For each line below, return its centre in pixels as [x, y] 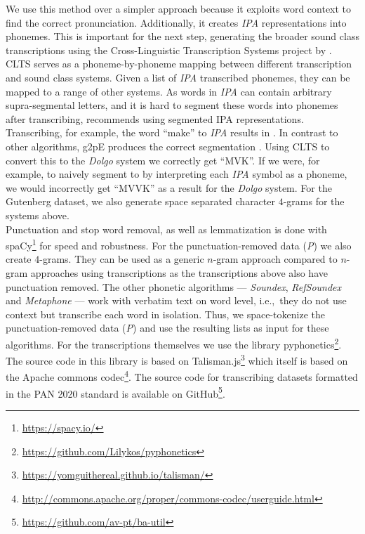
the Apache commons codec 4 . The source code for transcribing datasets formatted [182, 376]
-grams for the [314, 201]
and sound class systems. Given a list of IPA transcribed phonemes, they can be [178, 77]
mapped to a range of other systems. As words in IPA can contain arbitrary [169, 91]
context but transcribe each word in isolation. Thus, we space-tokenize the [165, 314]
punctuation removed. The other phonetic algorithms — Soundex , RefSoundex [174, 286]
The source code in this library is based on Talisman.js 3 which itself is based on [177, 359]
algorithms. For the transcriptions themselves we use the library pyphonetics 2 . [174, 343]
